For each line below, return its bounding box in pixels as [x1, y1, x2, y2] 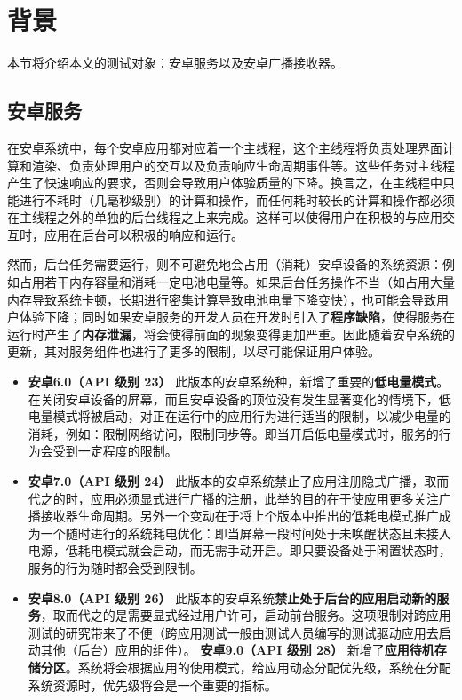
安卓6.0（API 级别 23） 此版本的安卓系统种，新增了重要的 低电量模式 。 [28, 372, 450, 391]
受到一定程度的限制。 [52, 441, 178, 460]
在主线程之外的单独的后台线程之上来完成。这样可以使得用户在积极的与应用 [7, 208, 442, 227]
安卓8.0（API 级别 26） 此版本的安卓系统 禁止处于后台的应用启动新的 [28, 588, 437, 607]
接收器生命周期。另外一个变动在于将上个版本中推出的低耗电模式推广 [40, 506, 439, 525]
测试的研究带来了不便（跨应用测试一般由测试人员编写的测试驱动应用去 [28, 623, 439, 641]
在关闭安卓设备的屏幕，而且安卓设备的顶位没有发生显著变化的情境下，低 [28, 389, 451, 408]
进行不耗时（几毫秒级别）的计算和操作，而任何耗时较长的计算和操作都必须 [19, 190, 455, 209]
